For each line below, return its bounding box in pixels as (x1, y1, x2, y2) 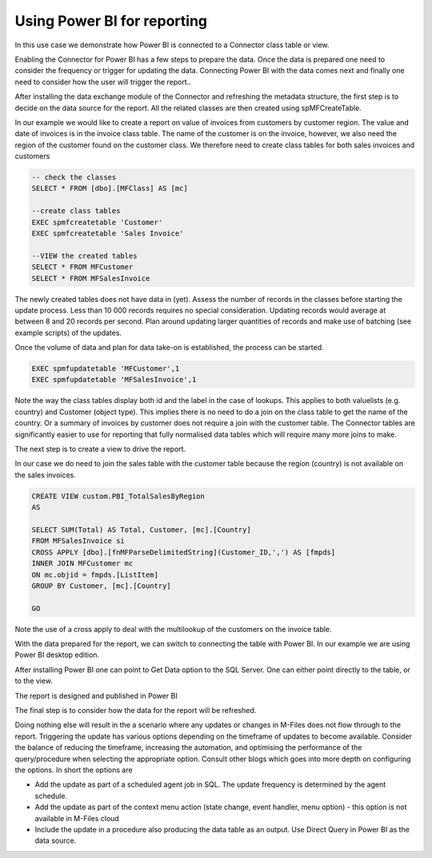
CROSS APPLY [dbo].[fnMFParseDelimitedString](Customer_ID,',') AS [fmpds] (31, 547, 336, 557)
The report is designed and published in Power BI (14, 691, 178, 700)
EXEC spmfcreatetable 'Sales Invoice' (31, 229, 184, 238)
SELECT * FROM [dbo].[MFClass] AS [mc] (31, 184, 188, 193)
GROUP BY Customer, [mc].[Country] (31, 581, 171, 590)
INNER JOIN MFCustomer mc (31, 559, 134, 568)
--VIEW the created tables (31, 251, 138, 260)
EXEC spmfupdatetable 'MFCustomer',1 (31, 365, 180, 373)
